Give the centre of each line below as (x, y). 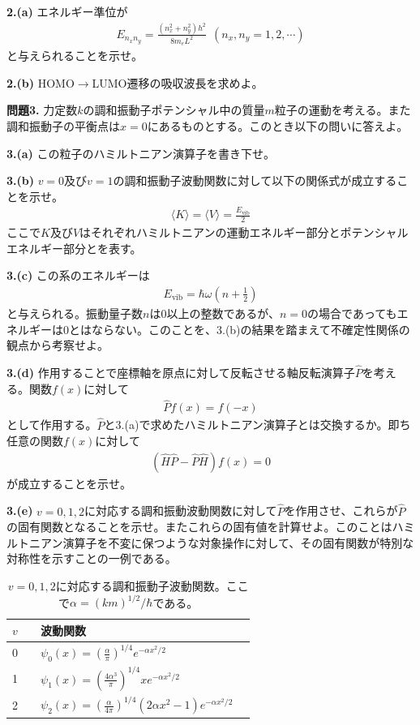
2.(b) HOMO (41, 82)
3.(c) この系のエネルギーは (78, 275)
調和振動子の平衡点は (63, 126)
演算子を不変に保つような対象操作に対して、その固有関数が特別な (238, 542)
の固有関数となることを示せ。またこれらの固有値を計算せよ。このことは (199, 527)
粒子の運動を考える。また (343, 110)
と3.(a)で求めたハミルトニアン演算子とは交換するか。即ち (257, 425)
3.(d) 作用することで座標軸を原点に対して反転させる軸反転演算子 (181, 372)
